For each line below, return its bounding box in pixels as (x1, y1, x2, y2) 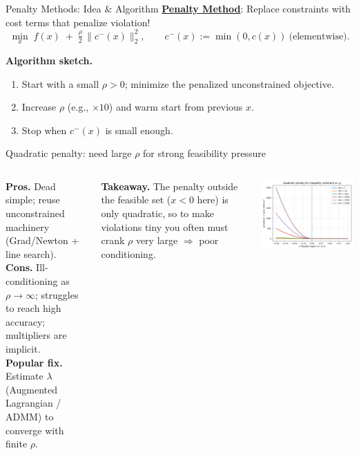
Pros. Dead (6, 178, 56, 193)
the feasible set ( (101, 192, 171, 207)
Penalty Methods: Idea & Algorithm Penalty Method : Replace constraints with (6, 1, 351, 15)
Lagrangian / (6, 396, 61, 410)
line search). (6, 246, 57, 261)
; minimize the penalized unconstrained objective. (124, 76, 334, 91)
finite (6, 436, 28, 451)
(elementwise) (289, 31, 347, 41)
